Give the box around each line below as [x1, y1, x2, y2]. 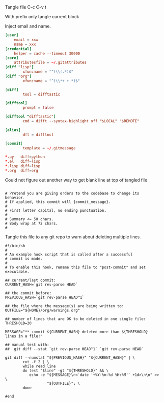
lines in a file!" [5, 334, 43, 339]
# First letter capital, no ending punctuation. [5, 208, 107, 213]
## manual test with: [5, 342, 50, 347]
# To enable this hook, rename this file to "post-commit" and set [5, 265, 146, 270]
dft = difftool [23, 132, 54, 137]
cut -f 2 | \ [23, 359, 50, 364]
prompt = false [23, 105, 54, 110]
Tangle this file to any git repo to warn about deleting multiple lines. [5, 233, 141, 240]
